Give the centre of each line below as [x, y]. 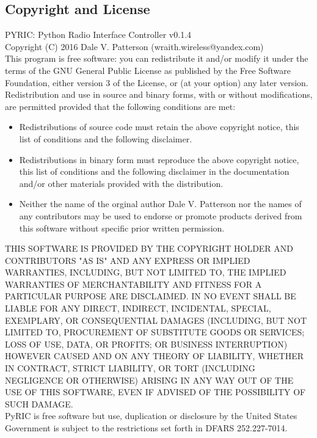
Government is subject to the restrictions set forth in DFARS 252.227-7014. [146, 428]
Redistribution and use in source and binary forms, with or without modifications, [159, 94]
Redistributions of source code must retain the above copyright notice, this [159, 127]
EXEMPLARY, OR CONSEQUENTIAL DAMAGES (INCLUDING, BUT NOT [156, 320]
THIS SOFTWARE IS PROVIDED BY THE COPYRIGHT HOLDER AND [149, 248]
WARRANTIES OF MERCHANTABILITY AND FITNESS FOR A [133, 284]
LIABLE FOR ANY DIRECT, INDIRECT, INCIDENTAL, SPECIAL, [138, 308]
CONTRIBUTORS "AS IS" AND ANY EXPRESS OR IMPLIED [128, 260]
